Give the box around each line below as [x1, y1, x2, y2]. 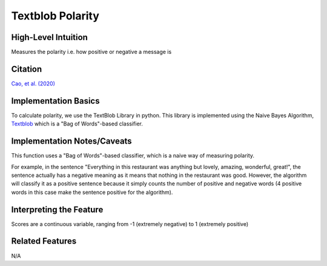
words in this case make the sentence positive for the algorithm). [11, 188, 173, 196]
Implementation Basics [11, 96, 100, 106]
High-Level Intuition [11, 32, 88, 42]
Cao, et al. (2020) [11, 79, 56, 87]
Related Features [11, 236, 77, 247]
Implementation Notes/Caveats [11, 136, 133, 147]
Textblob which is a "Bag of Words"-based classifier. [11, 120, 144, 127]
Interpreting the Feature [11, 204, 104, 214]
